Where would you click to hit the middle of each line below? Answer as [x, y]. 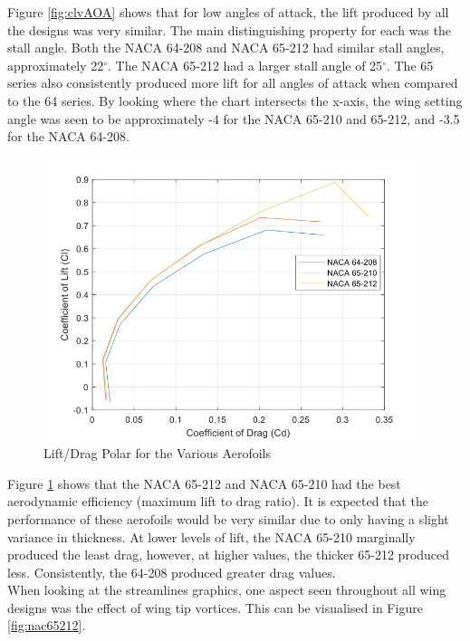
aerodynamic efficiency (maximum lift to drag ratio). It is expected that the [218, 501]
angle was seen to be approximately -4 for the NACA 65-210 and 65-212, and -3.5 [234, 118]
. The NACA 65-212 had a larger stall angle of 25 [245, 65]
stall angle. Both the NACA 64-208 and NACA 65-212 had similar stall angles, [226, 48]
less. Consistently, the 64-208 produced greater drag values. [172, 572]
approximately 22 [56, 65]
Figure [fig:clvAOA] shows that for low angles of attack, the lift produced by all [228, 12]
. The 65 [410, 65]
